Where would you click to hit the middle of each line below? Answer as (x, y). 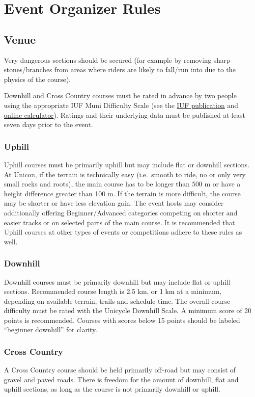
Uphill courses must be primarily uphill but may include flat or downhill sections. (127, 164)
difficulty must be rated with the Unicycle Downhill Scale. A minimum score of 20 (128, 310)
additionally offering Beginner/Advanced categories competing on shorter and (121, 212)
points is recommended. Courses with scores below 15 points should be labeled (122, 320)
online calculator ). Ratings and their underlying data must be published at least (125, 115)
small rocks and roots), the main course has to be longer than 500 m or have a (122, 184)
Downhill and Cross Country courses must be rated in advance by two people (120, 95)
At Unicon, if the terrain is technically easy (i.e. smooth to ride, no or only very (125, 174)
